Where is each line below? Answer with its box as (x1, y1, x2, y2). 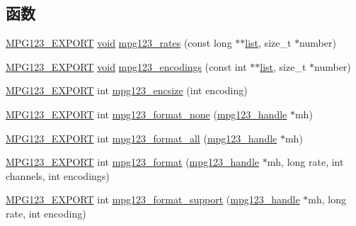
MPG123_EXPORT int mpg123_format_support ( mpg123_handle (6, 192, 300, 207)
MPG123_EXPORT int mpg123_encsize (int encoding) (6, 83, 248, 98)
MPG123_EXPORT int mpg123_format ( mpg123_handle (6, 154, 259, 169)
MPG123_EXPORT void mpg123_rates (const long (6, 35, 232, 50)
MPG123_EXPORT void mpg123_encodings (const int (6, 59, 247, 74)
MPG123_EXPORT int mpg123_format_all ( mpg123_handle (6, 130, 277, 145)
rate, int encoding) (6, 205, 86, 220)
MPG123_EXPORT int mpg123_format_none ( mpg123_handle (6, 106, 287, 121)
